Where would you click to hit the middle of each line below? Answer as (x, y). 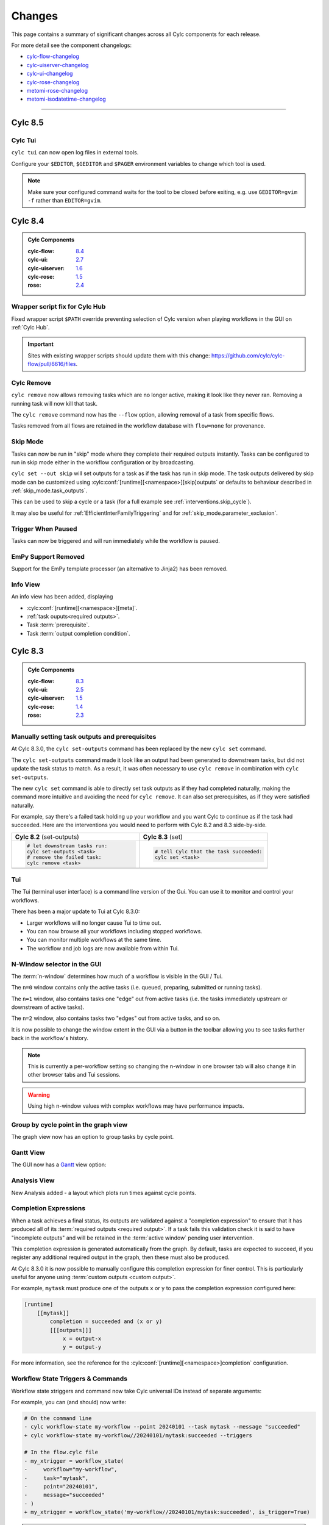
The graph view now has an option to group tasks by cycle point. (93, 1137)
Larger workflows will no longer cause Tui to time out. (94, 923)
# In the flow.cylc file (61, 1452)
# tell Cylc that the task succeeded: (208, 851)
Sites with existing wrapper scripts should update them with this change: (119, 355)
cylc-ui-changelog (50, 74)
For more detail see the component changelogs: (72, 45)
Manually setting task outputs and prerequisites (84, 736)
